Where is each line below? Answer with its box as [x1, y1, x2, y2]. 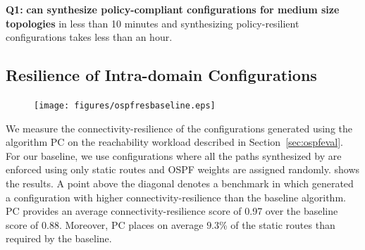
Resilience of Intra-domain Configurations [6, 64, 317, 86]
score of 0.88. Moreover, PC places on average [6, 217, 204, 232]
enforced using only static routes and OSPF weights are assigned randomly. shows [6, 162, 360, 177]
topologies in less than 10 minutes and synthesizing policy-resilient [6, 15, 299, 30]
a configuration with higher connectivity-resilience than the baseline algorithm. [6, 189, 346, 204]
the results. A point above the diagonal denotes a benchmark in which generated [6, 176, 354, 191]
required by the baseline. [6, 231, 112, 246]
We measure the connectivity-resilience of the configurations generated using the [6, 120, 352, 135]
